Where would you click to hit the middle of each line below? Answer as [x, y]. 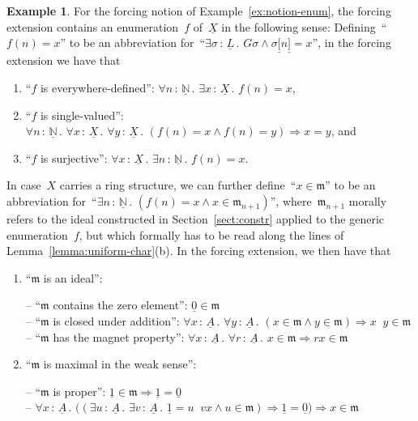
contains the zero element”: [120, 305]
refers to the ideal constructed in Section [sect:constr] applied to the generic [196, 218]
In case [24, 185]
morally [368, 200]
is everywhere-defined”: [97, 87]
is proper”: [79, 391]
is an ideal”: [73, 277]
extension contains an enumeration [93, 26]
